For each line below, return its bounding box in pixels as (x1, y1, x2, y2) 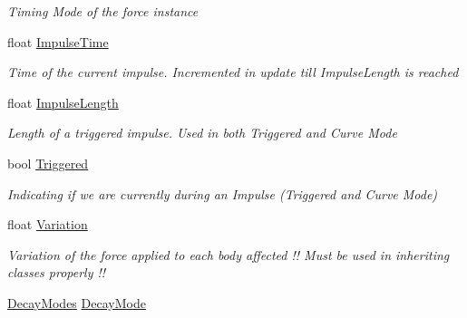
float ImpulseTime (7, 32, 109, 51)
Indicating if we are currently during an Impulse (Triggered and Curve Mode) (7, 184, 438, 203)
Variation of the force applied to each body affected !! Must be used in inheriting (7, 245, 450, 264)
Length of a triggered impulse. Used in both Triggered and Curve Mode (7, 123, 397, 142)
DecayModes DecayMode (7, 293, 146, 312)
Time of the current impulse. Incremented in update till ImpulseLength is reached (7, 63, 459, 82)
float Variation (7, 215, 88, 234)
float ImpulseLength (7, 92, 119, 111)
